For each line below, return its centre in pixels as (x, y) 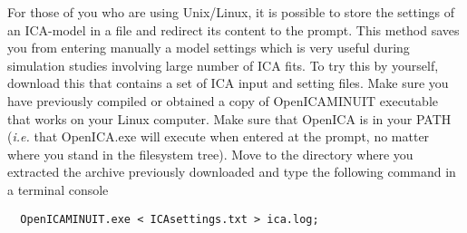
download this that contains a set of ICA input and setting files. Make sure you (228, 83)
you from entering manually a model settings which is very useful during (209, 48)
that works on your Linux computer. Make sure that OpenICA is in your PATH (229, 118)
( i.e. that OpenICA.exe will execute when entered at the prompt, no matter (219, 136)
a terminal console (58, 189)
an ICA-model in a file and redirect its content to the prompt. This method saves (233, 29)
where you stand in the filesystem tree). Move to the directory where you (210, 154)
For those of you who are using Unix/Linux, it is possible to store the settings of (231, 12)
